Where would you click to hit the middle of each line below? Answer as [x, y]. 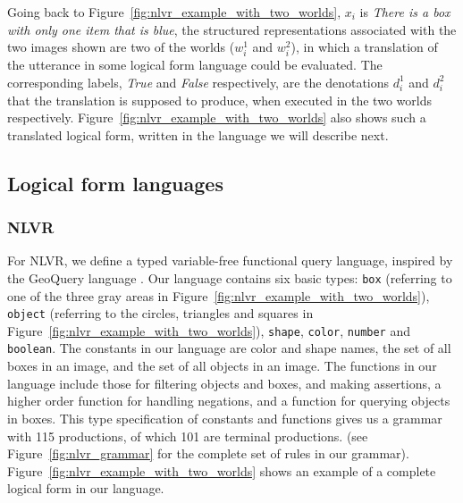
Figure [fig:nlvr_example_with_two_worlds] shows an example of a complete [222, 470]
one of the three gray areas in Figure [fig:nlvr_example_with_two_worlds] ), [219, 295]
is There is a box [405, 12]
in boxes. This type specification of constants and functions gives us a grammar [225, 418]
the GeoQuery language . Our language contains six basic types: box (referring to [230, 277]
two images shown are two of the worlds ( [121, 47]
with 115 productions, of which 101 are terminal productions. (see [188, 436]
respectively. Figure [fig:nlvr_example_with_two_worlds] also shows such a [217, 117]
